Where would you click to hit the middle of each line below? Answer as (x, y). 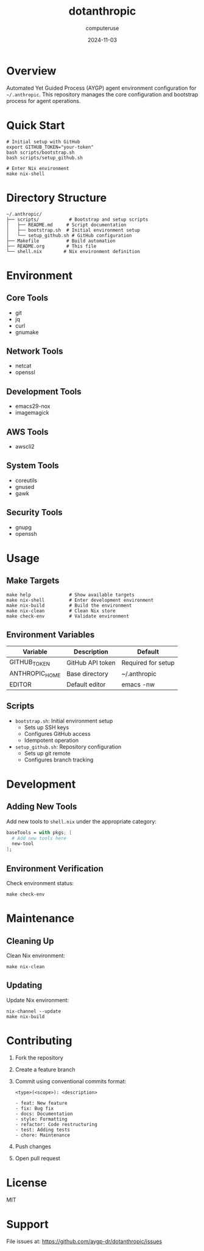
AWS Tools (27, 432)
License (27, 1182)
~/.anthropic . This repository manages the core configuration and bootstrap (102, 94)
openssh (26, 533)
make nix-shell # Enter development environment (80, 600)
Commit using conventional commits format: (71, 1081)
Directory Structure (57, 198)
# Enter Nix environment (38, 168)
